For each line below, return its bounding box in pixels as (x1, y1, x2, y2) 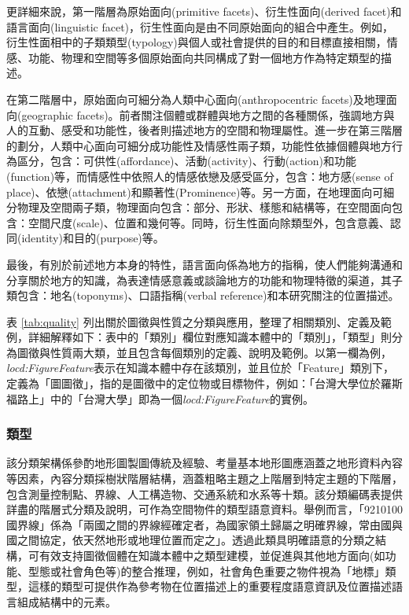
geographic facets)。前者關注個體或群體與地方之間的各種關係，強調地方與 (21, 106, 395, 123)
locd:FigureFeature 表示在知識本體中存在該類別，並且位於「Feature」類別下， (6, 359, 395, 376)
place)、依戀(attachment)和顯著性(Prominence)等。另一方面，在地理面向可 (6, 183, 384, 200)
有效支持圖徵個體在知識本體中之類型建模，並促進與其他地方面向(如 (39, 547, 385, 564)
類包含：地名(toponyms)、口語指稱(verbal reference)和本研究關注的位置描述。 (6, 287, 400, 304)
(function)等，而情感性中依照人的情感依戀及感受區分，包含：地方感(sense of (6, 168, 393, 184)
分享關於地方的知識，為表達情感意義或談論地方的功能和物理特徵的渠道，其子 (6, 271, 403, 288)
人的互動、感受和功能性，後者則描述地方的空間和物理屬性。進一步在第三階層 (6, 122, 403, 138)
